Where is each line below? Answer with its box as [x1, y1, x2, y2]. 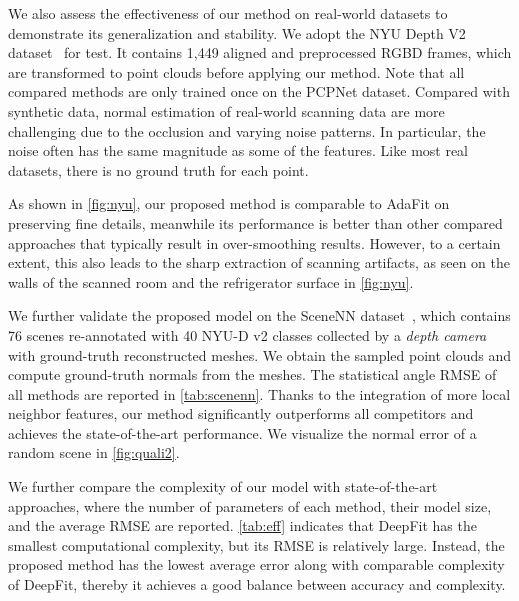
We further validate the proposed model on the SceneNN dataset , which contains [8, 305, 511, 326]
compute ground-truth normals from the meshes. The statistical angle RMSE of [8, 364, 497, 385]
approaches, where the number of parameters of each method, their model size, [8, 495, 492, 516]
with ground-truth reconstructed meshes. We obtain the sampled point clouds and [8, 344, 512, 365]
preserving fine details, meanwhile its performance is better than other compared [8, 212, 503, 233]
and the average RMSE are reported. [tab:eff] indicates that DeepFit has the [8, 515, 477, 536]
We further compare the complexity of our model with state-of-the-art [8, 476, 438, 497]
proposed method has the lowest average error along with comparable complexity [8, 554, 505, 575]
